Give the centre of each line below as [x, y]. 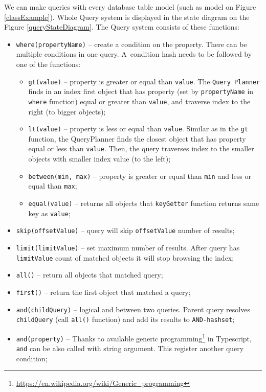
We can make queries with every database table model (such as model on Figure [130, 7]
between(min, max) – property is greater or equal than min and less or [140, 176]
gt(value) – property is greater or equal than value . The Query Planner [144, 81]
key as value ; [49, 213]
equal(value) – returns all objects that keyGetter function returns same [144, 203]
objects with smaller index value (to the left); [99, 159]
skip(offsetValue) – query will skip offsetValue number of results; [125, 230]
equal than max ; [53, 186]
